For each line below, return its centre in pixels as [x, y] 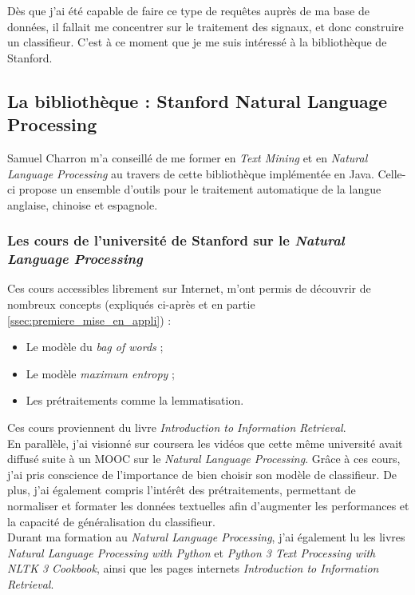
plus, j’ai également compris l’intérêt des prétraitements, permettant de [182, 490]
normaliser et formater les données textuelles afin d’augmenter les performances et [208, 506]
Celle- [392, 173]
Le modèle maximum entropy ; [100, 373]
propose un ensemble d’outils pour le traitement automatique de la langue [200, 189]
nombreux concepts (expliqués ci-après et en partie [131, 304]
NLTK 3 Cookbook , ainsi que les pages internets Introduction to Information [193, 568]
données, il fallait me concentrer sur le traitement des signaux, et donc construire [206, 26]
